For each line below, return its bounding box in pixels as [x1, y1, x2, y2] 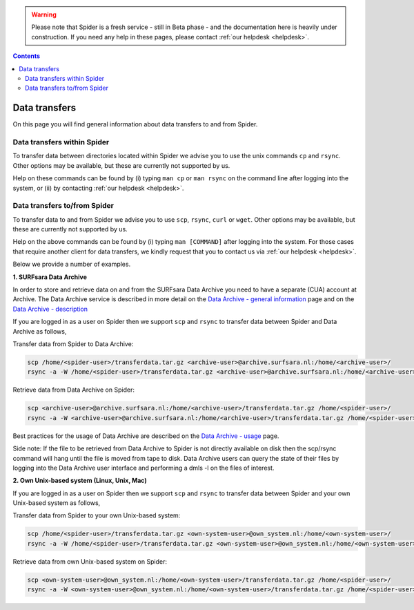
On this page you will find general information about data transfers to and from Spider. [12, 120, 258, 128]
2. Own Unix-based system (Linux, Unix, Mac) [12, 477, 148, 485]
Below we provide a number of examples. [12, 260, 131, 269]
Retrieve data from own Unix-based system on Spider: [12, 557, 167, 566]
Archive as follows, [12, 327, 67, 335]
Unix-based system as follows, [12, 499, 101, 507]
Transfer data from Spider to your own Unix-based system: [12, 511, 181, 520]
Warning [31, 10, 57, 19]
